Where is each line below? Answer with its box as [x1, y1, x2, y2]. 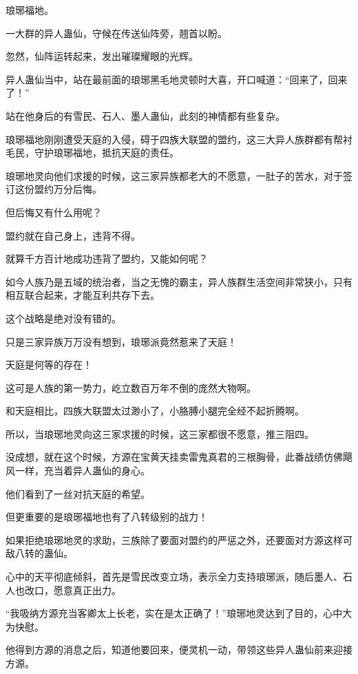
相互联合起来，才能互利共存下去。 [6, 288, 160, 302]
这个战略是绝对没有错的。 [6, 310, 121, 325]
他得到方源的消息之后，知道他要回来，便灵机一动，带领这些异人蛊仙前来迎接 [6, 642, 352, 657]
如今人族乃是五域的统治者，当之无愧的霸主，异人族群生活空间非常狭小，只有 [6, 274, 352, 288]
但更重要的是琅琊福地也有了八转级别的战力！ [6, 509, 208, 524]
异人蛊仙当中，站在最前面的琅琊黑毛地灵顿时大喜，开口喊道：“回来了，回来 [6, 72, 348, 86]
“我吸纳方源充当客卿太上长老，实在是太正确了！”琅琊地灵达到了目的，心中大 [6, 606, 352, 620]
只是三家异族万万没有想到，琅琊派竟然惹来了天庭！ [6, 334, 237, 348]
